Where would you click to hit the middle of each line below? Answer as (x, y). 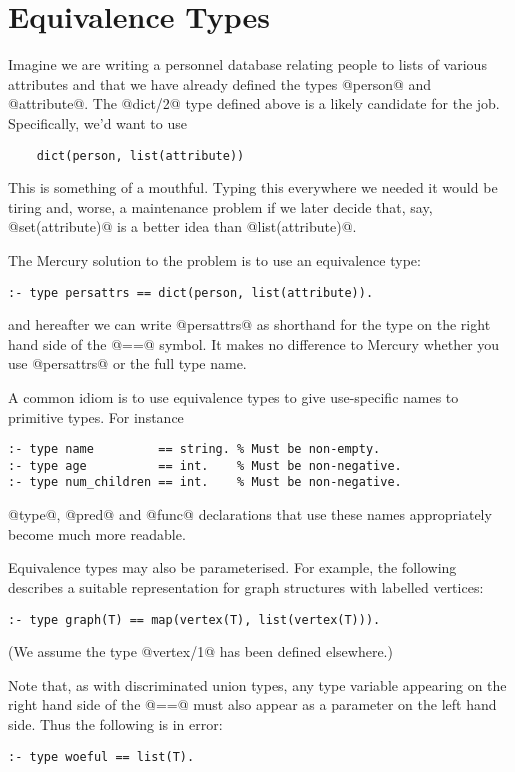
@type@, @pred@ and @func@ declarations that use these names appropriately (250, 514)
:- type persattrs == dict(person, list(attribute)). (191, 292)
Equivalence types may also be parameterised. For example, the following (232, 567)
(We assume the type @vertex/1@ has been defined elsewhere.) (200, 651)
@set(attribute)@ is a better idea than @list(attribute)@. (182, 226)
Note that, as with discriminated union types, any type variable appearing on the (257, 684)
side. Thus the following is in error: (115, 723)
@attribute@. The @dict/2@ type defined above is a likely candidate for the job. (254, 103)
